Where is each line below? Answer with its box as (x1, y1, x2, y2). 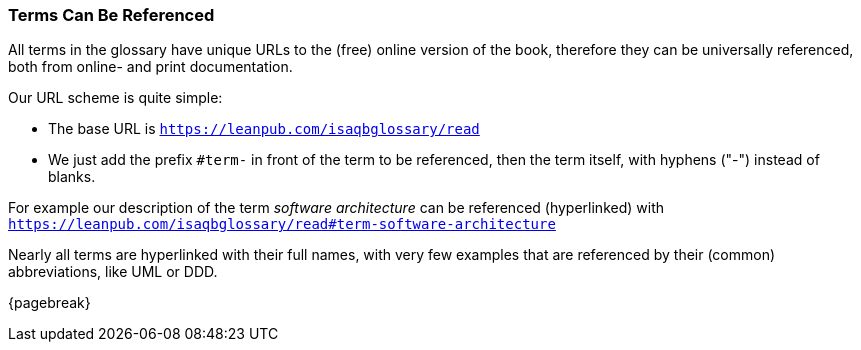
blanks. (48, 168, 96, 186)
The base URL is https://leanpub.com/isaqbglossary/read (48, 120, 480, 138)
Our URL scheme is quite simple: (8, 89, 223, 107)
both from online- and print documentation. (8, 58, 293, 76)
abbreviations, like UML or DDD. (8, 263, 218, 281)
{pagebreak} (8, 294, 91, 312)
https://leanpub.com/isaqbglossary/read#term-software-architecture (8, 216, 556, 233)
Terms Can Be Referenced (8, 5, 215, 25)
